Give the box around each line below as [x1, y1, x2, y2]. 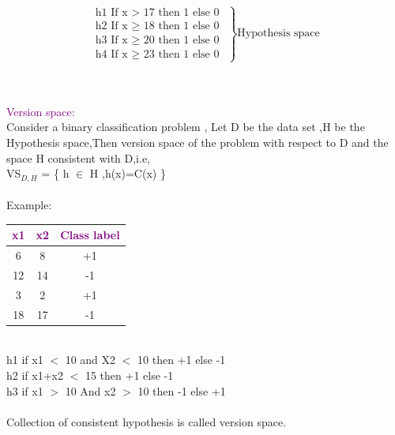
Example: [6, 197, 52, 213]
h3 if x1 [6, 382, 43, 399]
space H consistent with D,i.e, [6, 149, 151, 166]
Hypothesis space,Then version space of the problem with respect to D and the [6, 134, 389, 150]
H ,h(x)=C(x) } [89, 165, 166, 182]
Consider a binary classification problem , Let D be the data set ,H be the [6, 118, 365, 135]
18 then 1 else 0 [143, 21, 220, 32]
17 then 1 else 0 [143, 7, 220, 19]
